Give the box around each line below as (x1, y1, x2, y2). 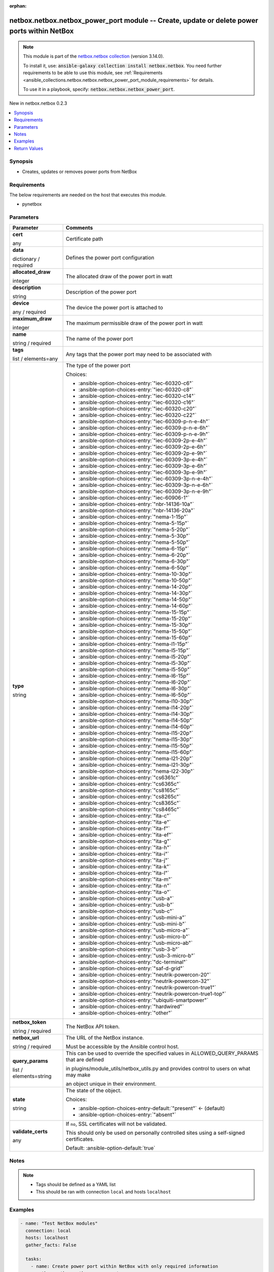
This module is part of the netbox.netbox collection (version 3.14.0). (23, 53, 164, 60)
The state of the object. (65, 1087, 122, 1094)
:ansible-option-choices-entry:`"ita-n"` (78, 882, 171, 889)
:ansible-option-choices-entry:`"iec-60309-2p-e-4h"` (78, 437, 208, 444)
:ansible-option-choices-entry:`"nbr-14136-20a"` (78, 507, 195, 514)
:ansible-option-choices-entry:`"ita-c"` (78, 812, 171, 819)
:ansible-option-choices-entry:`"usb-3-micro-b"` (78, 952, 195, 959)
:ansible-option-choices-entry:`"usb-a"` (78, 894, 174, 902)
